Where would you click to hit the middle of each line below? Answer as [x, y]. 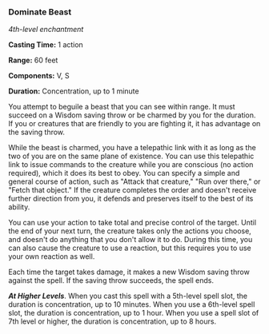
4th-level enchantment [46, 30]
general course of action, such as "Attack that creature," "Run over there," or [134, 181]
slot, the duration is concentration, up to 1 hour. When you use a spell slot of [134, 313]
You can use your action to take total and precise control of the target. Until [132, 223]
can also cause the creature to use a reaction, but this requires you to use [130, 248]
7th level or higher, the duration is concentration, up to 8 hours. [112, 321]
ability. [19, 207]
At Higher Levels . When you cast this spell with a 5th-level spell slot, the [128, 296]
